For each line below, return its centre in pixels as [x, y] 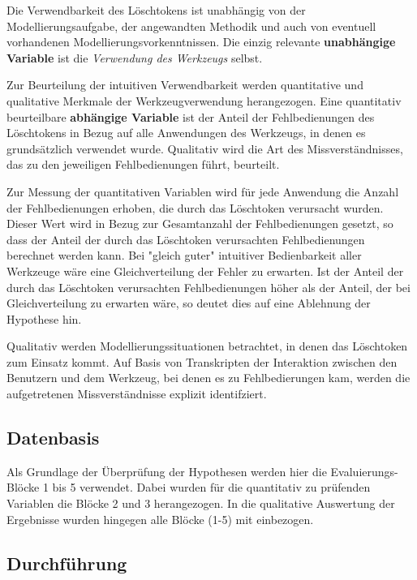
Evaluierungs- [364, 471]
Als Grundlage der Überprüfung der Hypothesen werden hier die [167, 471]
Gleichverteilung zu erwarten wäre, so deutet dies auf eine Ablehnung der [189, 303]
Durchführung [67, 563]
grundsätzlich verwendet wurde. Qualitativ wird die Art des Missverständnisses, [205, 148]
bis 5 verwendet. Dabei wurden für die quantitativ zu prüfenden [211, 487]
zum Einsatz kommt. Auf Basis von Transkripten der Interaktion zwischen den [202, 361]
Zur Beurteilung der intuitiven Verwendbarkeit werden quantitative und [185, 85]
